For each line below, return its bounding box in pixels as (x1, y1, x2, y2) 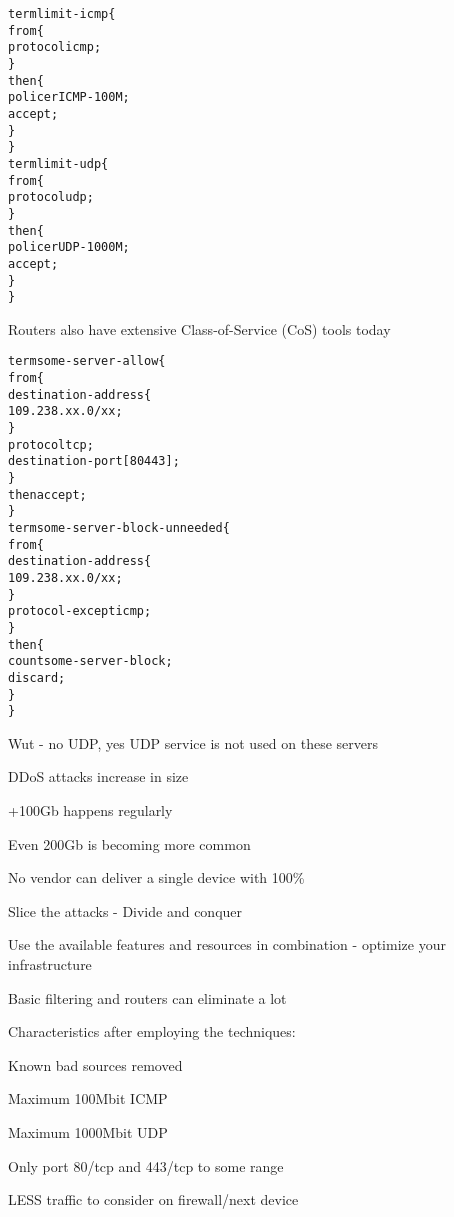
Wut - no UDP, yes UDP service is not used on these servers (8, 732, 379, 753)
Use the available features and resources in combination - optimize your (8, 934, 446, 955)
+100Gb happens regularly (8, 800, 173, 821)
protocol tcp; (8, 437, 94, 452)
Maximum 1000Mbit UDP (8, 1121, 168, 1142)
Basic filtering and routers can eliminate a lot (8, 987, 287, 1008)
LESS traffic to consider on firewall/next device (8, 1189, 299, 1210)
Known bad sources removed (8, 1054, 183, 1075)
